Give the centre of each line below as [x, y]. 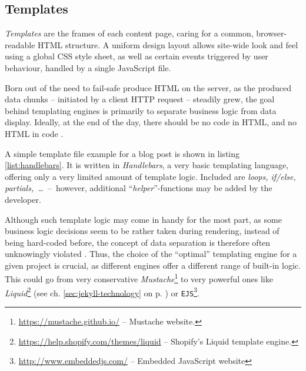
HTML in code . [34, 133]
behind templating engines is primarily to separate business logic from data [141, 110]
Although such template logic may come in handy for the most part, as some [143, 219]
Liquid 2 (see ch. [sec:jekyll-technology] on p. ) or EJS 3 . [102, 292]
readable [20, 44]
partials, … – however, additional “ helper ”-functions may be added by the [139, 188]
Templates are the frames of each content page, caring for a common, [129, 33]
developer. [23, 199]
